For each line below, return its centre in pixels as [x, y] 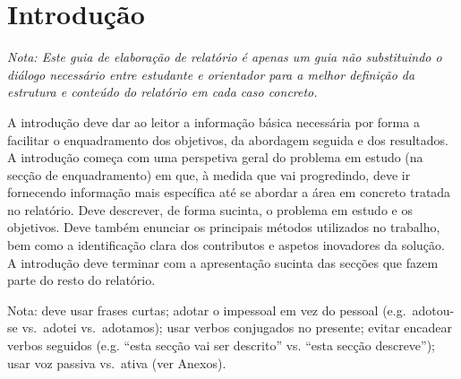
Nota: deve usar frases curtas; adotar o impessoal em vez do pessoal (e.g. [207, 310]
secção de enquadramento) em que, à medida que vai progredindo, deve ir [209, 174]
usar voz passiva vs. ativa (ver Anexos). [117, 362]
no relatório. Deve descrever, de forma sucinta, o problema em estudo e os [210, 209]
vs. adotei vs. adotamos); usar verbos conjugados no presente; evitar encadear [237, 327]
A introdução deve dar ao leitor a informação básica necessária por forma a [213, 121]
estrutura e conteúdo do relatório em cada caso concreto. [162, 92]
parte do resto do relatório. [81, 280]
